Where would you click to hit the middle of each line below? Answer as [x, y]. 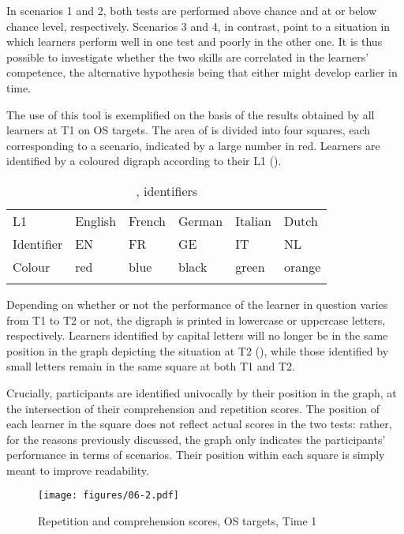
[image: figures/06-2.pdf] [108, 496]
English [96, 220]
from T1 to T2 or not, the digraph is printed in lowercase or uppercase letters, [196, 320]
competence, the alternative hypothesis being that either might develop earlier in [202, 72]
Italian [253, 220]
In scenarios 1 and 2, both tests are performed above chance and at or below [192, 10]
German [201, 220]
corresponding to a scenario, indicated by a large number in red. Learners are [193, 145]
